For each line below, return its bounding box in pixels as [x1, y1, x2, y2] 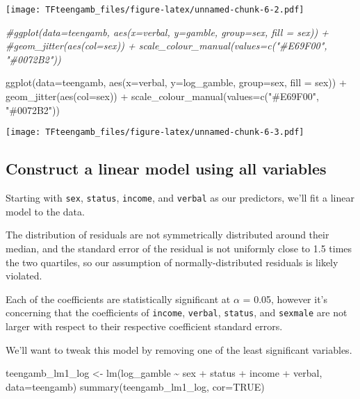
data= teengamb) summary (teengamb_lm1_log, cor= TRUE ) [6, 379, 265, 393]
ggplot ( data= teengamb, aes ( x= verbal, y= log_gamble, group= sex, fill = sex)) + [6, 75, 347, 90]
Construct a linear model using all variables [6, 158, 327, 179]
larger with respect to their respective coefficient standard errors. [6, 318, 283, 333]
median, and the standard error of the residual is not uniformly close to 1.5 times [6, 241, 352, 255]
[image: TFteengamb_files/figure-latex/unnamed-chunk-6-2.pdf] [6, 5, 304, 15]
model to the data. [6, 204, 85, 218]
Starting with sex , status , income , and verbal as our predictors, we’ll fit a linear [6, 190, 354, 205]
